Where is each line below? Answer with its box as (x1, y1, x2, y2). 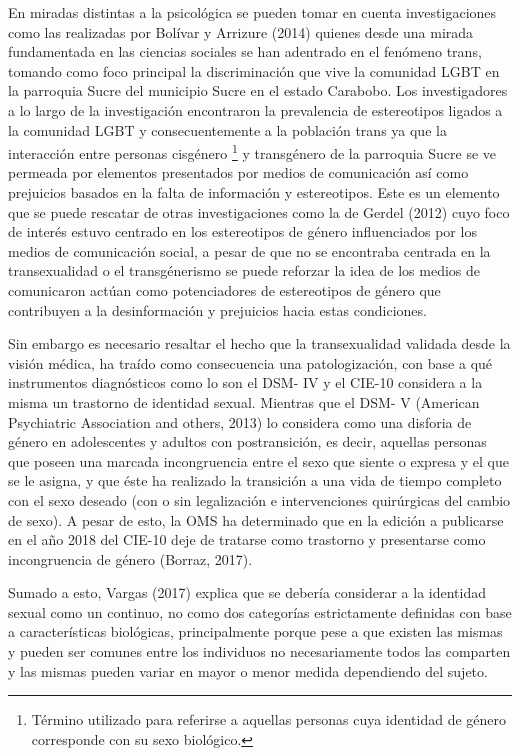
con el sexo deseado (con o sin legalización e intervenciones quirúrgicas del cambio (8, 489, 511, 510)
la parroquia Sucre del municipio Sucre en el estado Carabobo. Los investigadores (8, 80, 508, 101)
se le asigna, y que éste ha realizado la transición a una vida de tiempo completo (8, 470, 502, 491)
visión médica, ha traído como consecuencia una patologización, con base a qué (8, 352, 493, 373)
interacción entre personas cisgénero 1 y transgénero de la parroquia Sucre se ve (8, 140, 497, 163)
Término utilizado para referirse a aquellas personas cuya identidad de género (31, 709, 507, 730)
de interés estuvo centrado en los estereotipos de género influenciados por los (8, 221, 477, 242)
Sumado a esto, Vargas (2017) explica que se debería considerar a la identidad (8, 582, 487, 603)
